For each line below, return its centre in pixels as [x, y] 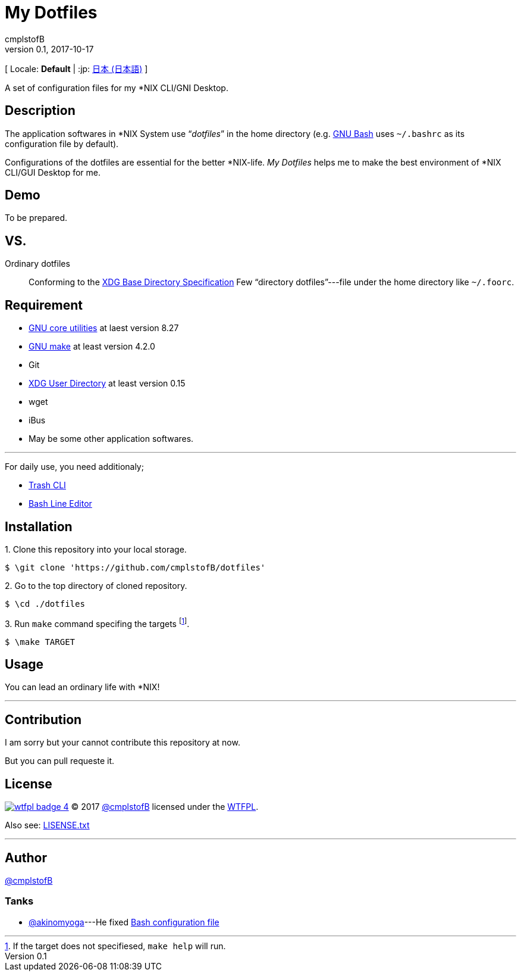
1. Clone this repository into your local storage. [96, 549]
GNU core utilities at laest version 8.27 [104, 328]
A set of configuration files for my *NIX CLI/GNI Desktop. [117, 88]
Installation [39, 526]
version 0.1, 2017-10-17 [49, 49]
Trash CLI [47, 485]
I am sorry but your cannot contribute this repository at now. [123, 743]
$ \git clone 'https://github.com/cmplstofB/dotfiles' [135, 567]
